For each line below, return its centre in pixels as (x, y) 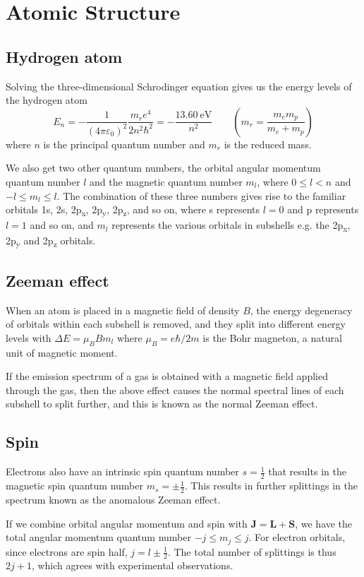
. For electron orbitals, (297, 537)
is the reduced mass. (268, 144)
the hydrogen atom (47, 100)
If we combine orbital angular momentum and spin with (127, 523)
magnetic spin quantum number (74, 486)
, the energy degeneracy (301, 310)
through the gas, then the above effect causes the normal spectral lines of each (175, 389)
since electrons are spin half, (67, 551)
